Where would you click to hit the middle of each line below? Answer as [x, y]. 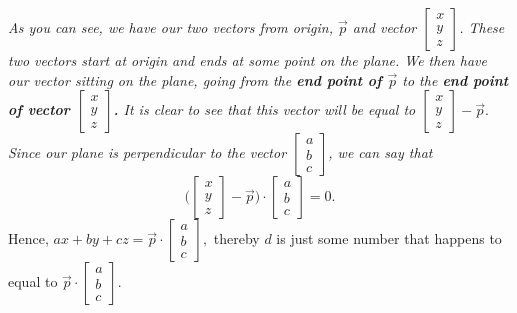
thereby [236, 238]
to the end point [455, 79]
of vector [39, 109]
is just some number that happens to [389, 238]
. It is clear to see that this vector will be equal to [264, 109]
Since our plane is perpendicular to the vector [147, 152]
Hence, [28, 238]
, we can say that [380, 152]
